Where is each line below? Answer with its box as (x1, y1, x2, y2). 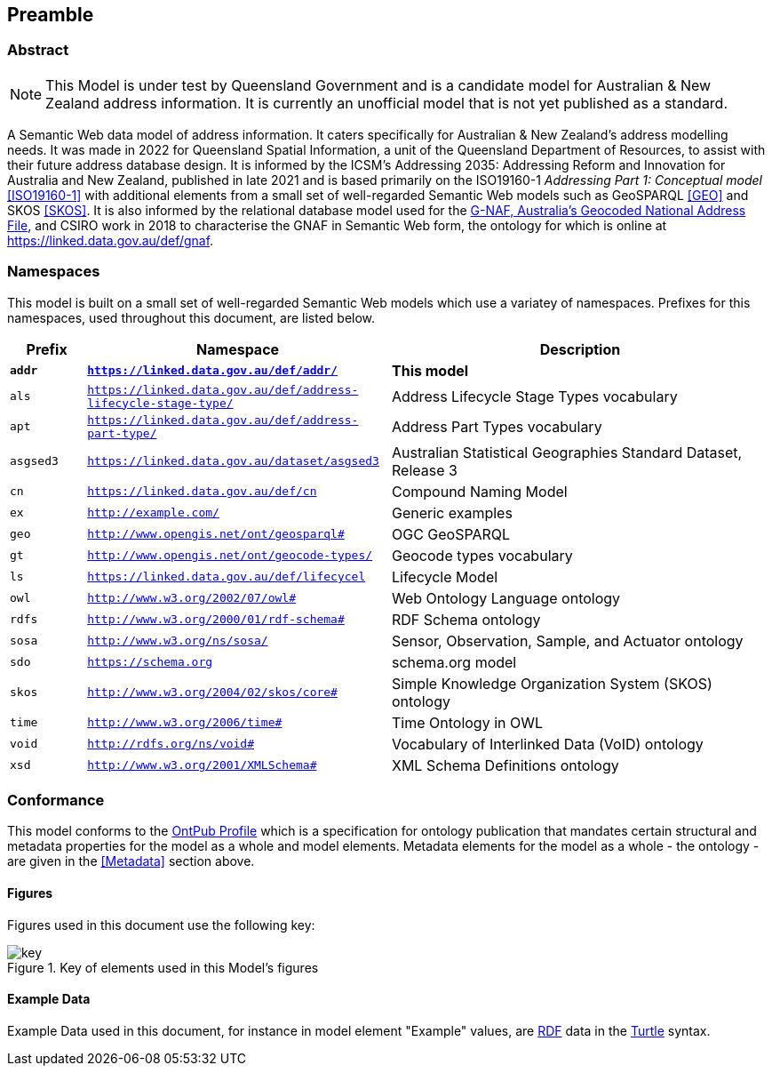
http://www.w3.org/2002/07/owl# (87, 591, 296, 605)
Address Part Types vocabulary (391, 417, 602, 436)
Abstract (7, 41, 69, 60)
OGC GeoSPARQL (391, 524, 511, 543)
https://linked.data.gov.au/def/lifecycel (87, 570, 366, 584)
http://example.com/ (87, 506, 219, 520)
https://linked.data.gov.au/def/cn (87, 484, 317, 499)
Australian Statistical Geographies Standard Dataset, (391, 443, 743, 461)
